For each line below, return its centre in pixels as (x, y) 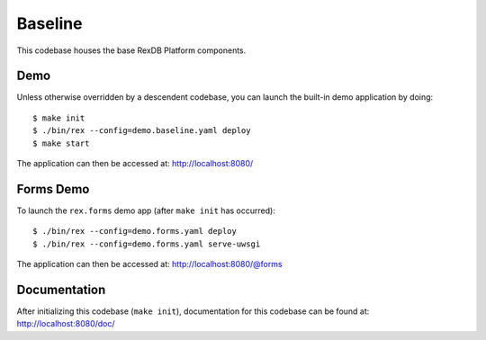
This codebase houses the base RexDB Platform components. (131, 50)
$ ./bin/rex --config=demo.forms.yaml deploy (135, 231)
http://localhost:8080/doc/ (66, 324)
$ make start (61, 143)
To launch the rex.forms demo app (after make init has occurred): (146, 210)
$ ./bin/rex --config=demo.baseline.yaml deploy (142, 131)
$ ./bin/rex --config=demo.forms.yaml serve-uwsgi (147, 244)
